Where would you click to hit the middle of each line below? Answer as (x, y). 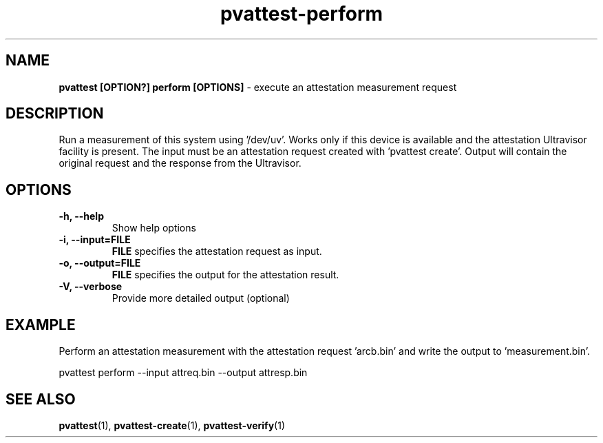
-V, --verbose (91, 287)
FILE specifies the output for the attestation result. (225, 275)
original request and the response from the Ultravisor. (180, 163)
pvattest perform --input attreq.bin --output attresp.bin (183, 373)
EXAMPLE (41, 324)
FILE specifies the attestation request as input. (217, 251)
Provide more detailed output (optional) (201, 298)
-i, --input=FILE (95, 240)
